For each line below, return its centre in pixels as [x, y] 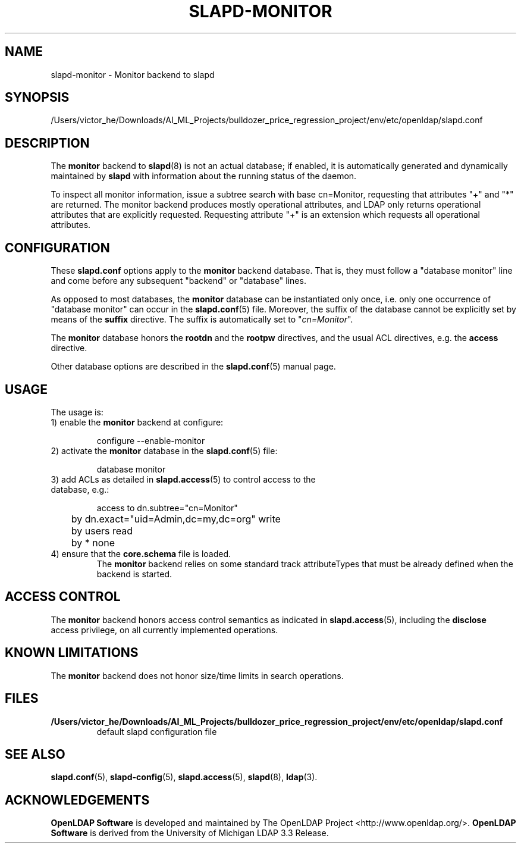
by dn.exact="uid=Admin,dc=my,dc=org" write [176, 519]
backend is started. [134, 574]
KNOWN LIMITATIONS [72, 653]
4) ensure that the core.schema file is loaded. [141, 553]
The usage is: [77, 412]
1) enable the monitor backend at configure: [137, 422]
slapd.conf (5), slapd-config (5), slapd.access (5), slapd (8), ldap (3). [184, 777]
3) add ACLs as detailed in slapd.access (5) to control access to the [183, 479]
